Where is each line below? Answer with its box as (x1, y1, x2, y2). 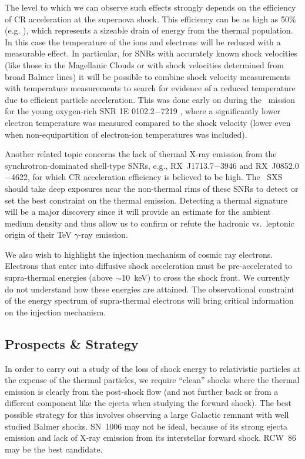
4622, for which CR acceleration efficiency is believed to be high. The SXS (11, 171, 283, 183)
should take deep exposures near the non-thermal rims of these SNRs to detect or (5, 182, 299, 194)
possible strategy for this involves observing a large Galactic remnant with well (5, 408, 289, 421)
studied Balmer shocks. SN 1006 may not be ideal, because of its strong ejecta (5, 420, 287, 432)
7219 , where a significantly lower (160, 105, 280, 117)
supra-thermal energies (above (5, 271, 113, 284)
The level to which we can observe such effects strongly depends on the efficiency (5, 1, 296, 13)
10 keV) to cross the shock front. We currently (122, 271, 290, 284)
